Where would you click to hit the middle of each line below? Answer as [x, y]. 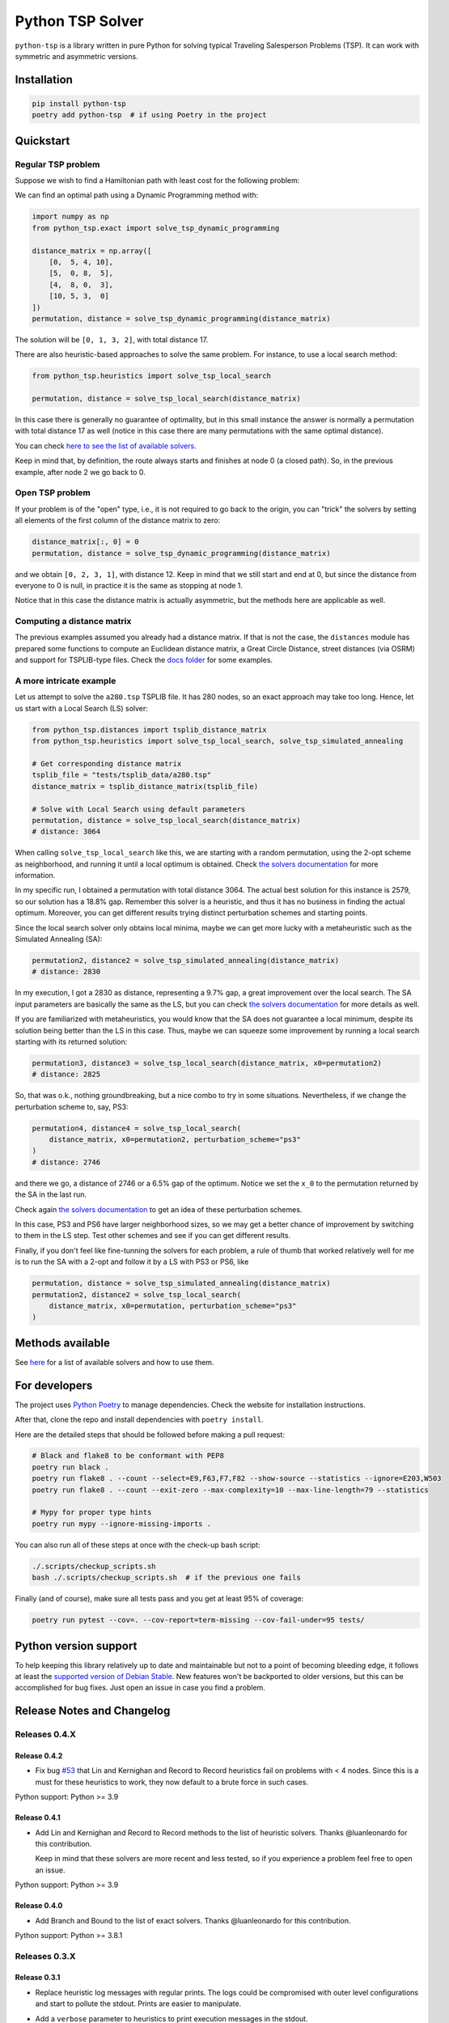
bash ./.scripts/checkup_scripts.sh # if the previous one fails [166, 1578]
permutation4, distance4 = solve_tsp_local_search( [137, 1128]
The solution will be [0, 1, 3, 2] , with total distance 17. [112, 339]
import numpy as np [70, 217]
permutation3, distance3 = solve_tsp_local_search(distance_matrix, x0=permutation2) [207, 1063]
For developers [54, 1385]
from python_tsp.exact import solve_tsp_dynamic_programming [156, 228]
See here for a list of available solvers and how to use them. [114, 1362]
